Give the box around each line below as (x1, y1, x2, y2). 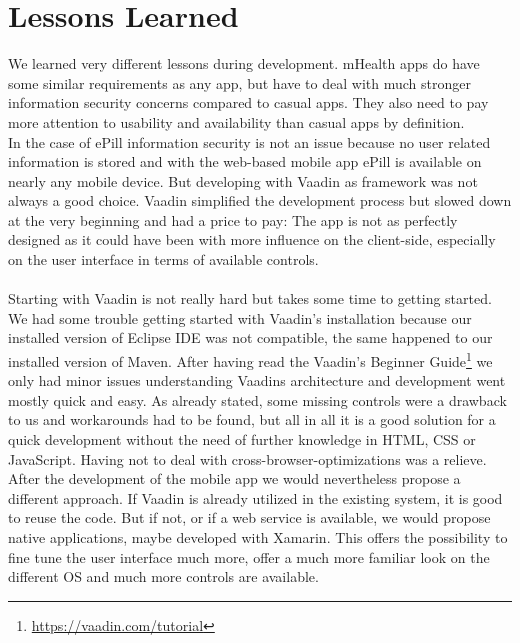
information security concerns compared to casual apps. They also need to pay (8, 92, 489, 113)
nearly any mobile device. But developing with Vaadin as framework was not (8, 170, 478, 191)
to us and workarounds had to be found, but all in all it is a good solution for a (8, 409, 496, 430)
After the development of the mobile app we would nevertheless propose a (8, 468, 461, 489)
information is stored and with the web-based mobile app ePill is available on (8, 151, 482, 172)
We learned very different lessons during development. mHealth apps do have (8, 53, 480, 74)
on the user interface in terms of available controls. (8, 249, 319, 270)
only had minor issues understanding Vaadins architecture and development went (8, 370, 506, 391)
